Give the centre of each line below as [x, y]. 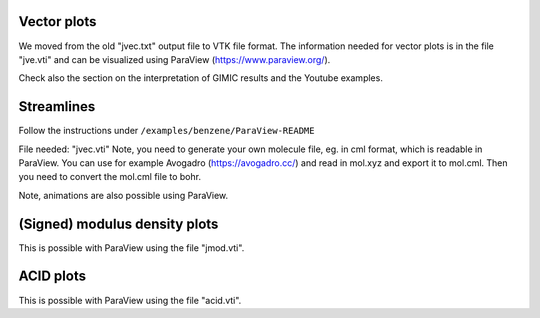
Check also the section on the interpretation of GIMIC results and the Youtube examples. [201, 78]
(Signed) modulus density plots [118, 223]
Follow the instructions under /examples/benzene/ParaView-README [166, 131]
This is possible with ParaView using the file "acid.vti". [130, 300]
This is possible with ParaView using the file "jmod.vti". [131, 247]
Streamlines [57, 106]
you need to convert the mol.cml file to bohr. [110, 177]
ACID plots [52, 276]
